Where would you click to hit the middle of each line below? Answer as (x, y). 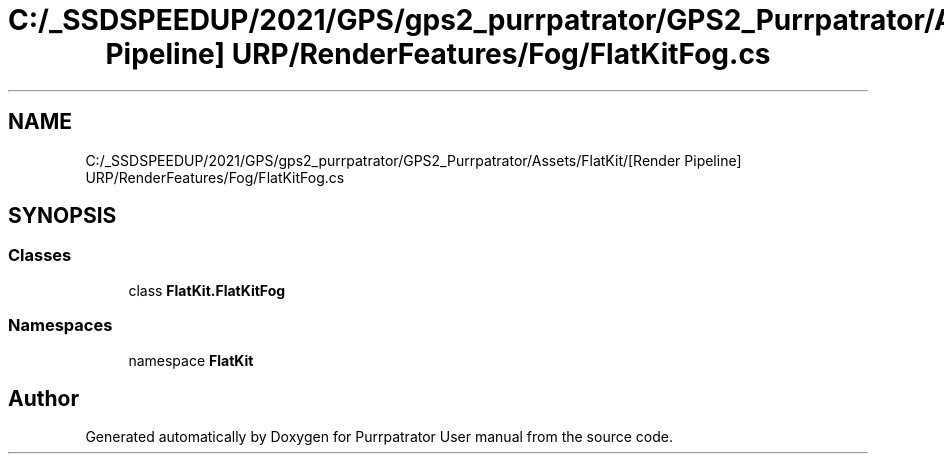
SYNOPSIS (62, 216)
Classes (40, 255)
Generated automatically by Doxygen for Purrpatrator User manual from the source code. (379, 437)
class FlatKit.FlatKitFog (207, 290)
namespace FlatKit (191, 360)
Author (43, 398)
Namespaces (60, 325)
